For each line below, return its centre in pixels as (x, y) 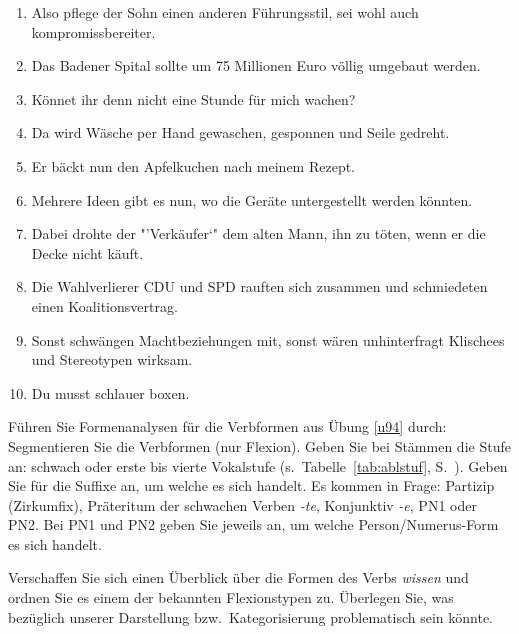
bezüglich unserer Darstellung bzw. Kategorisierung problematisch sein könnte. (250, 616)
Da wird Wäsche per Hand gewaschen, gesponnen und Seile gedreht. (240, 132)
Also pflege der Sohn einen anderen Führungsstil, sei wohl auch (225, 12)
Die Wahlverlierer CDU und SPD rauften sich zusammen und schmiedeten (259, 286)
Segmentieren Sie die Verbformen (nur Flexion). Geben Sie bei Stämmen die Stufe (259, 445)
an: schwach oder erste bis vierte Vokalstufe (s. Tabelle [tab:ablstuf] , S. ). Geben (258, 465)
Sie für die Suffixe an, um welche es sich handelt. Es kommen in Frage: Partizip (251, 485)
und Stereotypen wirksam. (112, 359)
